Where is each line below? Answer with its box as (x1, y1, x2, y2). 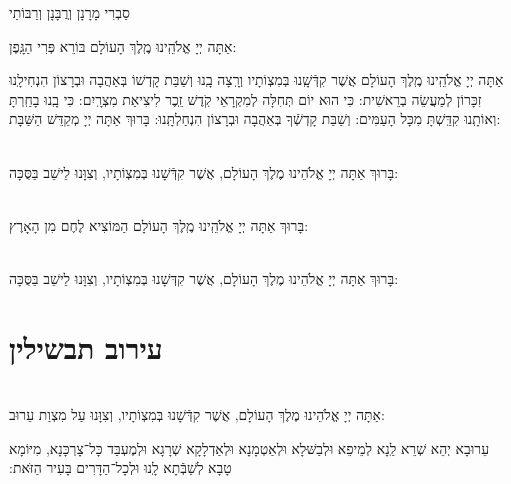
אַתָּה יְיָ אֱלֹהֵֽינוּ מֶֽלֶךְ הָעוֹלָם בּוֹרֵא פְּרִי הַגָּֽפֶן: (9, 35, 237, 56)
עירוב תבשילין (9, 326, 163, 367)
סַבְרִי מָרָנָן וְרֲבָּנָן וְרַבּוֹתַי (9, 2, 130, 22)
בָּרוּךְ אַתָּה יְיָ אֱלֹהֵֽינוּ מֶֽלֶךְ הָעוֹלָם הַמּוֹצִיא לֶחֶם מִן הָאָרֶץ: (9, 214, 309, 235)
